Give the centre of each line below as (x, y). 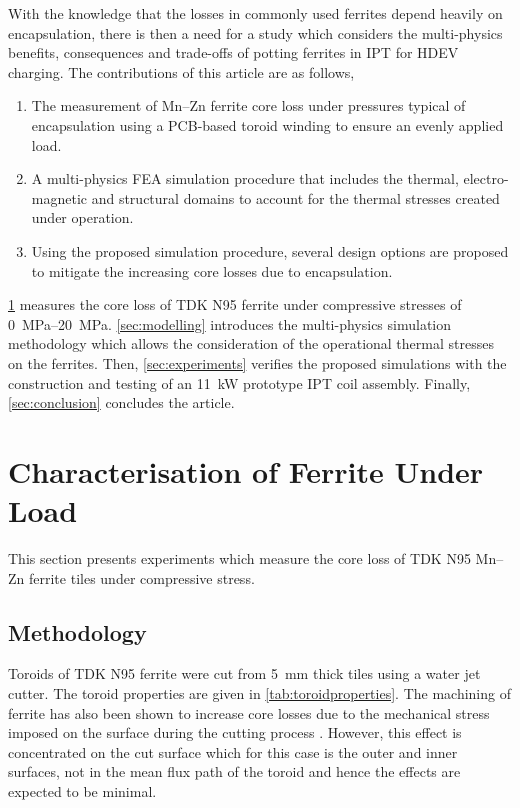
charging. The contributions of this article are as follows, (181, 71)
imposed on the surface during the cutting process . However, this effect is (235, 732)
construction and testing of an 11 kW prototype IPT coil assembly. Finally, (239, 382)
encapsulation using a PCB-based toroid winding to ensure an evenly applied (267, 124)
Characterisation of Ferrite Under (246, 470)
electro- (486, 178)
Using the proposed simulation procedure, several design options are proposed (270, 250)
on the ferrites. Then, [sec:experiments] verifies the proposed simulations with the (257, 362)
